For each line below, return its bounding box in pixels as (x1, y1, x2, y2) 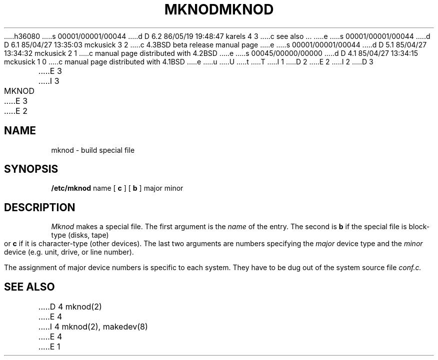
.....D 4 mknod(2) (38, 302, 102, 312)
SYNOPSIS (4, 163, 58, 176)
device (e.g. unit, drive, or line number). (4, 248, 134, 257)
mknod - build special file (51, 145, 135, 154)
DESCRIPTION (4, 201, 75, 214)
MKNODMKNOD (164, 1, 274, 18)
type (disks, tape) (51, 231, 109, 240)
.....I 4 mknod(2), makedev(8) (38, 322, 148, 332)
